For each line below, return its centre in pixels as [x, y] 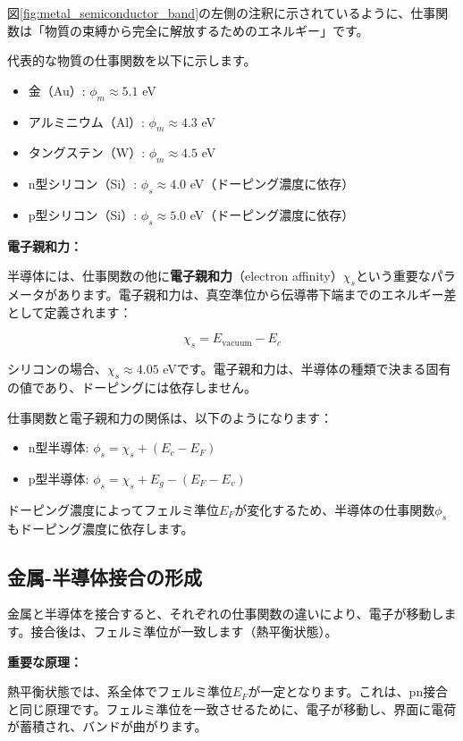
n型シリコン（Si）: [83, 184]
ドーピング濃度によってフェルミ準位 [113, 509]
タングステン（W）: [87, 152]
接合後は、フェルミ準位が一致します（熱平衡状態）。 [184, 631]
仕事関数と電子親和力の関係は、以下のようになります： [170, 417]
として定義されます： [70, 312]
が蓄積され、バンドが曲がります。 [107, 726]
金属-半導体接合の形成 [105, 576]
